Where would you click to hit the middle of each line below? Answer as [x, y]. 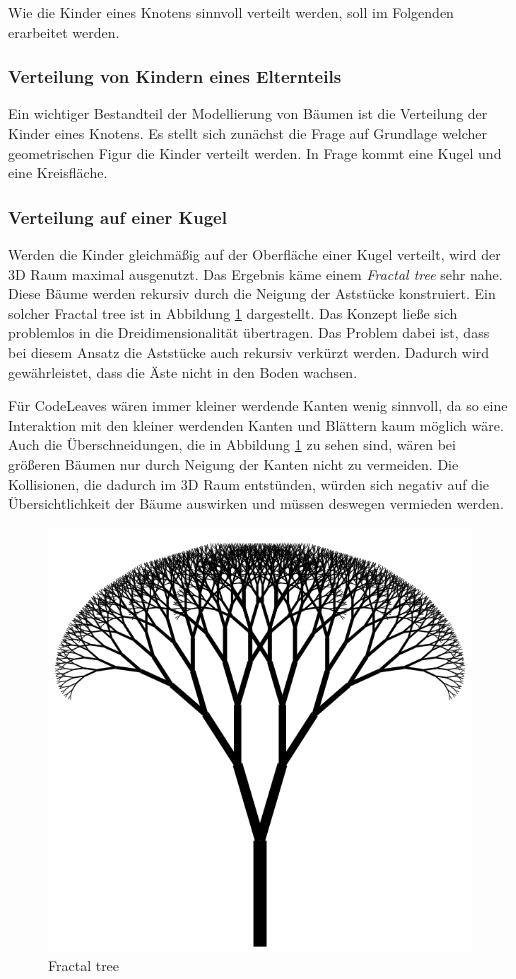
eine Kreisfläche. [58, 172]
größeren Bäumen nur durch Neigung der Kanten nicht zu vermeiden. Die [233, 463]
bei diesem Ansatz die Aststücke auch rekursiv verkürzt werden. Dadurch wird [249, 351]
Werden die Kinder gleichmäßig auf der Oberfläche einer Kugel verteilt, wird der [254, 254]
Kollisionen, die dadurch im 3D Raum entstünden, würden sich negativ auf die [249, 483]
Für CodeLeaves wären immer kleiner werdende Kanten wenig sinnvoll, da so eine [258, 405]
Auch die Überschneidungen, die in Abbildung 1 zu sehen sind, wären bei [232, 444]
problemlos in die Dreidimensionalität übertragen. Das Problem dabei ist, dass [249, 332]
